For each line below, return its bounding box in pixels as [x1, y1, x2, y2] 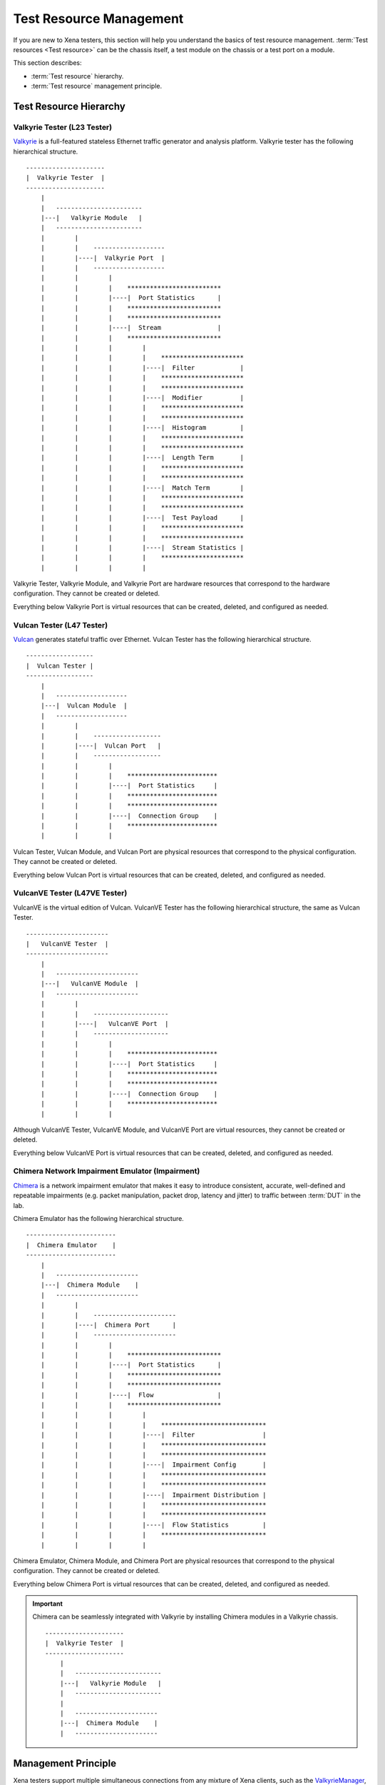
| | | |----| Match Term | [40, 483, 244, 492]
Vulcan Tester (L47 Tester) [13, 620, 108, 630]
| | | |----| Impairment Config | [40, 1461, 267, 1469]
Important [32, 1599, 63, 1608]
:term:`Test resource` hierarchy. [31, 71, 124, 80]
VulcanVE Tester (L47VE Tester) [13, 888, 128, 898]
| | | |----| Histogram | [40, 423, 244, 432]
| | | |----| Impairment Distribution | [40, 1491, 267, 1499]
